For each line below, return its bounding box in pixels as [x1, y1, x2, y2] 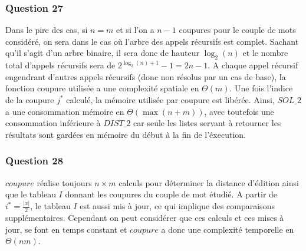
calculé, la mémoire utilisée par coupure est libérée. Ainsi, [66, 93, 275, 105]
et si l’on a [116, 24, 154, 36]
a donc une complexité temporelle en [161, 223, 294, 235]
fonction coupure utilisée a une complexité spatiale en [5, 82, 199, 94]
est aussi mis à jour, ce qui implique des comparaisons [80, 200, 275, 212]
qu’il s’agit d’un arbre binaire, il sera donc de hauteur [5, 47, 200, 59]
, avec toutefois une [204, 105, 274, 117]
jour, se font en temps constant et [5, 223, 127, 235]
